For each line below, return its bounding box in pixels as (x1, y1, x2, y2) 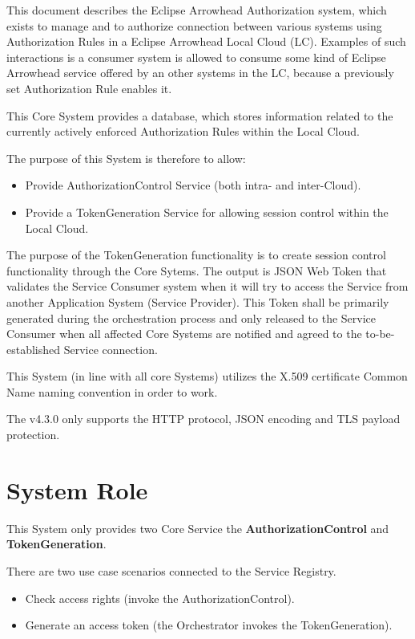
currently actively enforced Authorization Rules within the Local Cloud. (6, 123, 360, 140)
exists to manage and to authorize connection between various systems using (6, 17, 382, 34)
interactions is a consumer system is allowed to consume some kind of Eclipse (6, 48, 386, 65)
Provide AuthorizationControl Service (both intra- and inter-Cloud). (25, 177, 361, 193)
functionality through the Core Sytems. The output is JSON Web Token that (6, 262, 387, 279)
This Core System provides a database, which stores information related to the (6, 107, 393, 124)
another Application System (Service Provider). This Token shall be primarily (6, 293, 389, 310)
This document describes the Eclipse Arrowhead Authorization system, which (6, 2, 387, 18)
